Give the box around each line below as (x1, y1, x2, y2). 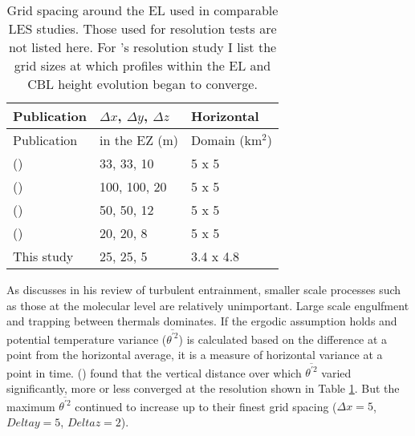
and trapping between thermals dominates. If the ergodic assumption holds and (6, 313, 397, 329)
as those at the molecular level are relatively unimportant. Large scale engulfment (6, 297, 409, 313)
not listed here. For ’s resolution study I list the (8, 38, 277, 56)
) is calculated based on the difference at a (178, 330, 388, 347)
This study (13, 247, 74, 265)
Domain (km (191, 131, 262, 149)
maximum (6, 398, 55, 414)
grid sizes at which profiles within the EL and (14, 56, 271, 75)
